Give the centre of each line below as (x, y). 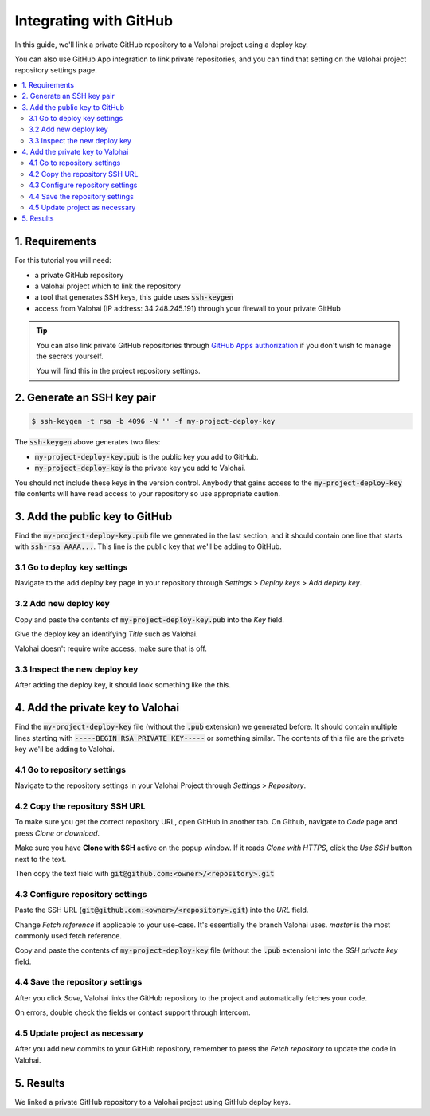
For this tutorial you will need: (63, 260)
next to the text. (41, 859)
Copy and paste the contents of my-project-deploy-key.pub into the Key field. (149, 619)
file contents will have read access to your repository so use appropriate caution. (147, 493)
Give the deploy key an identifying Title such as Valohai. (106, 634)
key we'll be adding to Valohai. (64, 750)
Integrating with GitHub (94, 21)
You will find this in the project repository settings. (118, 371)
